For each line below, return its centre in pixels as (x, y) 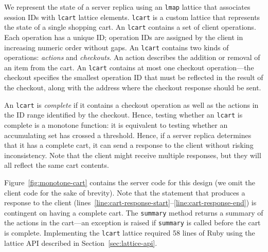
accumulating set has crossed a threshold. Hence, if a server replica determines (128, 135)
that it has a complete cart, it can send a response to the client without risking (129, 145)
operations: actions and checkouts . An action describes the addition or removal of (132, 57)
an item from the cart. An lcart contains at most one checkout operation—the (129, 67)
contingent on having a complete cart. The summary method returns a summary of (134, 212)
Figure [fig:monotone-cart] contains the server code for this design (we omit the (130, 182)
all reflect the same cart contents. (57, 165)
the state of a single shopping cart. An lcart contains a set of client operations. (130, 27)
